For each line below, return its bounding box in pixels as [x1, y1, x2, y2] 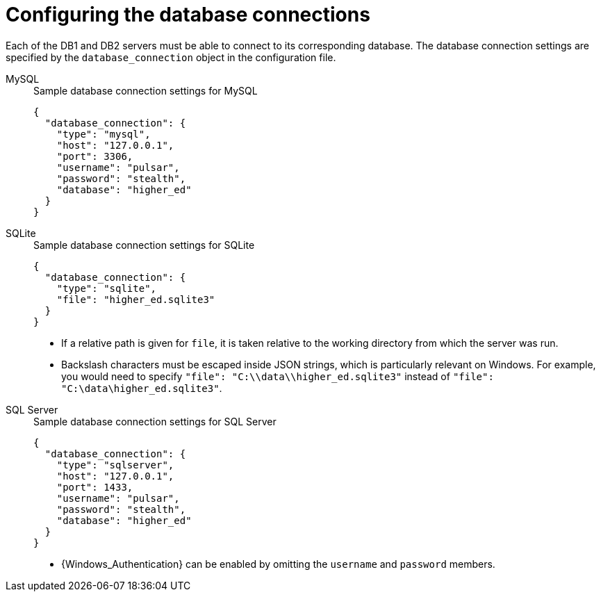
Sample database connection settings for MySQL [33, 84, 258, 97]
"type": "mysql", [56, 128, 151, 140]
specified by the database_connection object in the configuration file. [6, 51, 336, 63]
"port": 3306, [56, 150, 133, 162]
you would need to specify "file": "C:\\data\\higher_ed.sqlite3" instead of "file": [61, 370, 494, 382]
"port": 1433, [56, 481, 133, 493]
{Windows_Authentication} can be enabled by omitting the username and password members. [61, 557, 495, 570]
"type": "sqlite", [56, 282, 157, 294]
